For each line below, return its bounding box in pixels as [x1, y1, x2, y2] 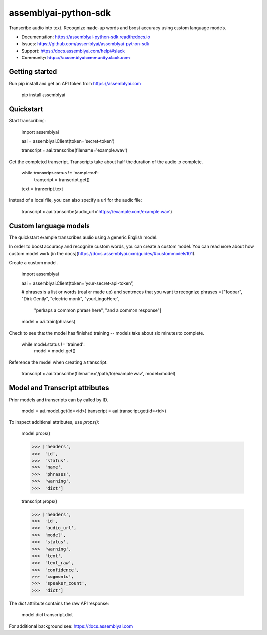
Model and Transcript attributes [9, 384, 109, 392]
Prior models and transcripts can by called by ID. [9, 397, 108, 403]
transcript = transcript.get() [34, 176, 90, 183]
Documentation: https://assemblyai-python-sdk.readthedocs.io [21, 34, 150, 40]
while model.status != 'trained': [21, 341, 85, 347]
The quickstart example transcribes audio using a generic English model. [9, 234, 158, 240]
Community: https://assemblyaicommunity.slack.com [21, 55, 130, 60]
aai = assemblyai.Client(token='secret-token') [21, 138, 115, 144]
